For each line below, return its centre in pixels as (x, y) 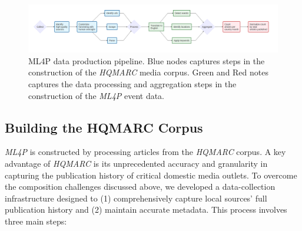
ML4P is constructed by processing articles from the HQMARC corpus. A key (145, 152)
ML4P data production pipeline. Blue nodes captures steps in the (147, 60)
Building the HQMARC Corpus (104, 127)
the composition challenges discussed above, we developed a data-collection (140, 187)
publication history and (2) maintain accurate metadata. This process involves (146, 209)
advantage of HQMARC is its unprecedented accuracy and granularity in (136, 163)
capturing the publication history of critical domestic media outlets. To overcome (151, 175)
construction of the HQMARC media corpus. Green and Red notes (148, 72)
